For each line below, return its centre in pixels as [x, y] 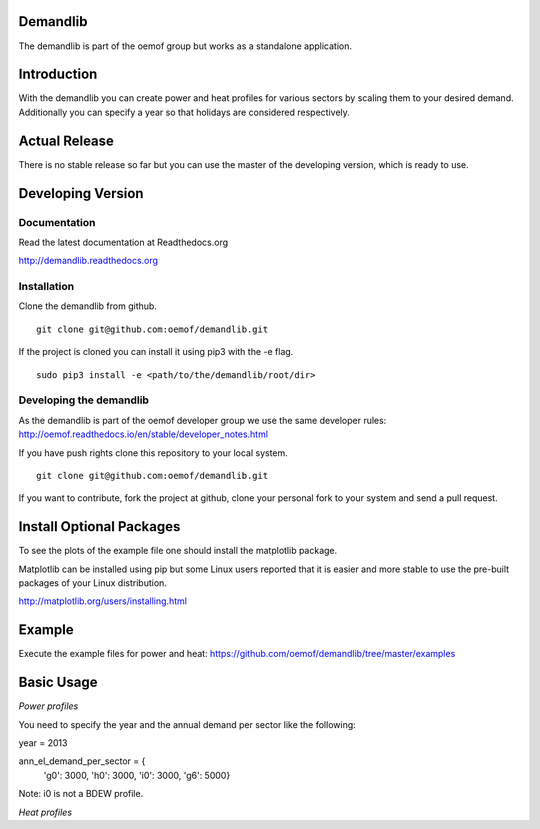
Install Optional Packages [99, 526]
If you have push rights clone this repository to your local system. [153, 452]
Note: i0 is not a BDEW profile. [81, 794]
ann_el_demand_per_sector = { [82, 761]
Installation [46, 287]
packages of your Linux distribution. [92, 582]
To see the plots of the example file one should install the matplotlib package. [178, 551]
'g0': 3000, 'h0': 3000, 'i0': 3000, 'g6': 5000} [137, 775]
